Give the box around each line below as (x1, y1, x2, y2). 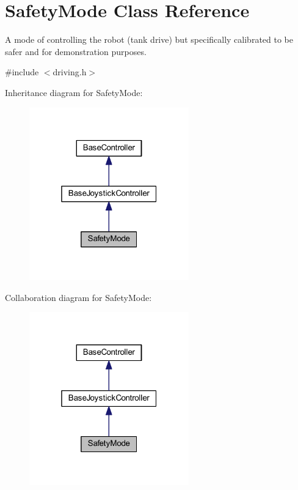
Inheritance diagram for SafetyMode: (5, 86, 143, 98)
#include (5, 65, 39, 78)
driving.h (53, 65, 87, 78)
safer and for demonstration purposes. (5, 45, 147, 58)
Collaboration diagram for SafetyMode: (5, 291, 152, 303)
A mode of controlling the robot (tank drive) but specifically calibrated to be (5, 33, 293, 46)
